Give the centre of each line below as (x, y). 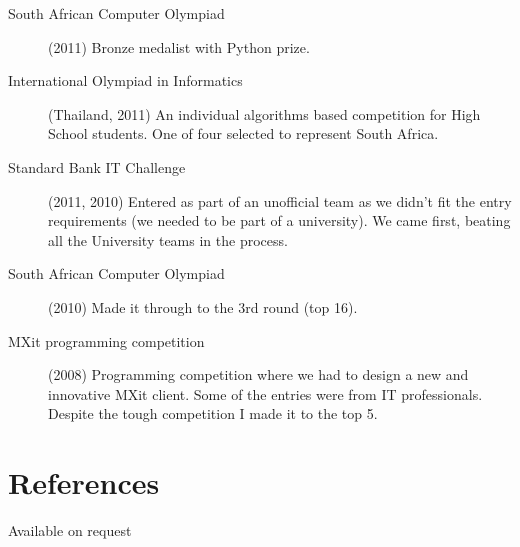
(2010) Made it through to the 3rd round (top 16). (203, 306)
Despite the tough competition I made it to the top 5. (213, 413)
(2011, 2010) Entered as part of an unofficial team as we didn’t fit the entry (280, 200)
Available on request (70, 530)
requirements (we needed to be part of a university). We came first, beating (279, 220)
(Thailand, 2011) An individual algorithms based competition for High (264, 113)
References (84, 482)
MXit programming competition (106, 340)
